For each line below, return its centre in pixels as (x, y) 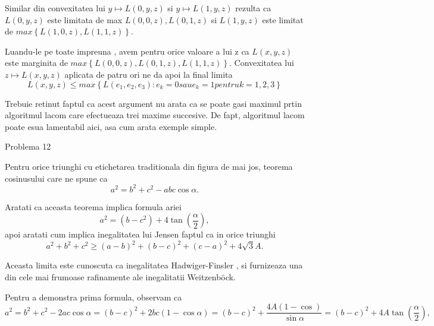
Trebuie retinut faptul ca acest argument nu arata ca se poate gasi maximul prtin (153, 103)
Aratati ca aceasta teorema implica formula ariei (93, 206)
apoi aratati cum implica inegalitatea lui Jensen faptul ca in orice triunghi (140, 234)
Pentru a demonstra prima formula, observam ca (93, 297)
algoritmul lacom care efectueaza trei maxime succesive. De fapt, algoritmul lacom (155, 115)
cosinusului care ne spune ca (56, 178)
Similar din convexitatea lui (55, 8)
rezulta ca (253, 8)
